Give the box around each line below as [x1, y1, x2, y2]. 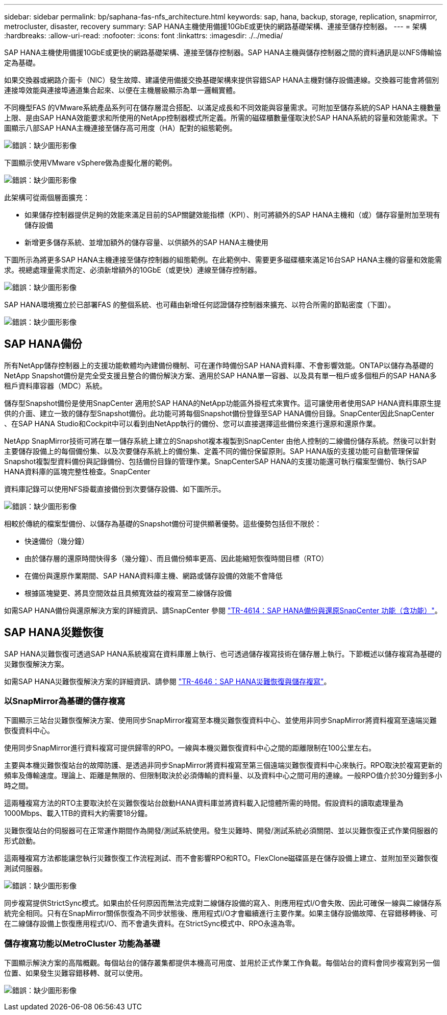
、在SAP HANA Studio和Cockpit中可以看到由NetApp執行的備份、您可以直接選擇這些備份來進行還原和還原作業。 [4, 419, 380, 428]
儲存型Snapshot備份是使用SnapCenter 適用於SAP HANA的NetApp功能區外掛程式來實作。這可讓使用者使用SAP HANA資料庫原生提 [4, 398, 441, 407]
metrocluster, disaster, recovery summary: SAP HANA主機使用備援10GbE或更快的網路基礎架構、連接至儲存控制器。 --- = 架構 [4, 22, 427, 31]
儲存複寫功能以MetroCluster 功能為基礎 [4, 938, 160, 949]
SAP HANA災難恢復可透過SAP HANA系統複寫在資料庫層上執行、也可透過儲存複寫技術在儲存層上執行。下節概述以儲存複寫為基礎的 [4, 649, 442, 658]
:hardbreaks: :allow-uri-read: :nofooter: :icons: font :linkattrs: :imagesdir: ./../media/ [4, 31, 283, 40]
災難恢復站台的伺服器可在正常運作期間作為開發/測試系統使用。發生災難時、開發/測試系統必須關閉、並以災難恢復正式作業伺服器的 [4, 826, 438, 835]
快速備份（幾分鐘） [24, 536, 89, 545]
